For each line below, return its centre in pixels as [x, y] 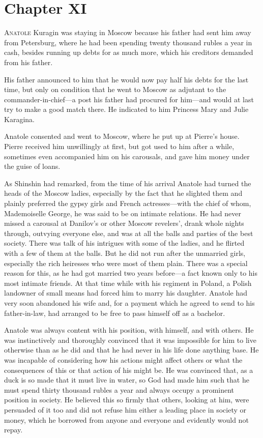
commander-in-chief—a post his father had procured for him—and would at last [129, 99]
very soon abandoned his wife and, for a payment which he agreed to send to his [129, 302]
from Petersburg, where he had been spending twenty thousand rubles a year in [128, 42]
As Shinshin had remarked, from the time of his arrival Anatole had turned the [128, 183]
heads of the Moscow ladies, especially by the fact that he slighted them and [123, 193]
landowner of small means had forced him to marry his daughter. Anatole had [126, 293]
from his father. [28, 62]
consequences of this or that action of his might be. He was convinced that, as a [129, 370]
